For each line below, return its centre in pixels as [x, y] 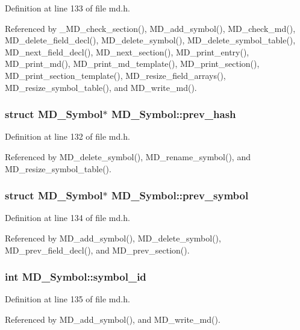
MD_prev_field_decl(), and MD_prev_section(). [97, 250]
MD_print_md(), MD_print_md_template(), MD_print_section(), [132, 64]
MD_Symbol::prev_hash [174, 114]
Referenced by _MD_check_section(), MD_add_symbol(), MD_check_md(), [150, 28]
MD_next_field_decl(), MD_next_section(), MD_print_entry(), [127, 51]
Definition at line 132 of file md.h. [67, 136]
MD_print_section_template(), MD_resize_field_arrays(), [115, 75]
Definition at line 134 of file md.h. [67, 218]
